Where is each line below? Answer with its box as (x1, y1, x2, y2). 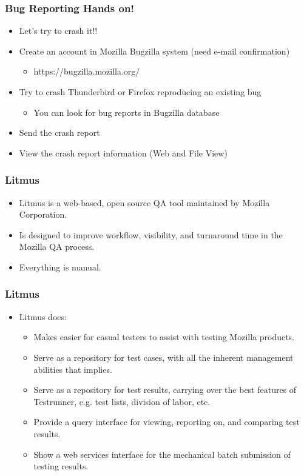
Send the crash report (19, 126, 100, 139)
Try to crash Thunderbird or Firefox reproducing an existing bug (19, 85, 262, 98)
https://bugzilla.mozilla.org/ (33, 65, 140, 78)
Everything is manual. (19, 260, 101, 273)
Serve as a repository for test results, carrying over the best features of (33, 383, 297, 396)
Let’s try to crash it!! (19, 24, 98, 37)
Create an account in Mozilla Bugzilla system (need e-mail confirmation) (19, 44, 290, 57)
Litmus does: (19, 310, 67, 323)
